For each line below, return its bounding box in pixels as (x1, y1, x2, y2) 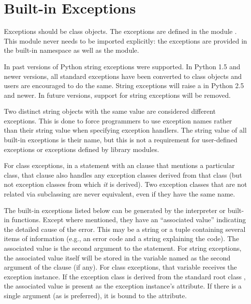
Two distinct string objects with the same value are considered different (4, 106, 216, 116)
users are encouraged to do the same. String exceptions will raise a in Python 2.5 (4, 80, 244, 91)
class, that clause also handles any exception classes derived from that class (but (4, 169, 242, 180)
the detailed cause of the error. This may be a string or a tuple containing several (4, 224, 246, 234)
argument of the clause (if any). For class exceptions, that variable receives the (4, 262, 237, 272)
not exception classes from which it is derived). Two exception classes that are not (4, 179, 247, 189)
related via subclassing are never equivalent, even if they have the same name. (4, 189, 235, 199)
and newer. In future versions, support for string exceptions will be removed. (4, 90, 231, 100)
